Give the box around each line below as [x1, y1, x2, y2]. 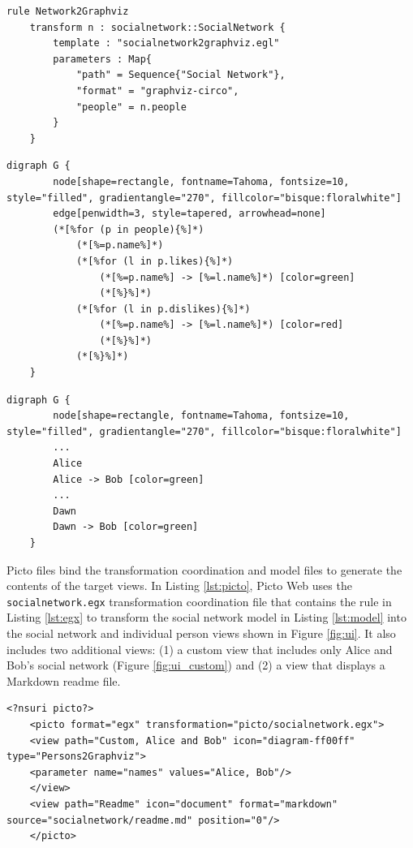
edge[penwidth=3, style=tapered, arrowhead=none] [53, 208, 326, 220]
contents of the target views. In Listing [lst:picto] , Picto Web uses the [6, 577, 352, 594]
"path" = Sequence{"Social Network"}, [75, 69, 286, 81]
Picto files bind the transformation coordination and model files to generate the [6, 561, 402, 578]
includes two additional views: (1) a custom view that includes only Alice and [6, 640, 393, 657]
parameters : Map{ [53, 53, 152, 65]
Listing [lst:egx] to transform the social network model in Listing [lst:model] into [6, 609, 407, 626]
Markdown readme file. [6, 672, 121, 689]
